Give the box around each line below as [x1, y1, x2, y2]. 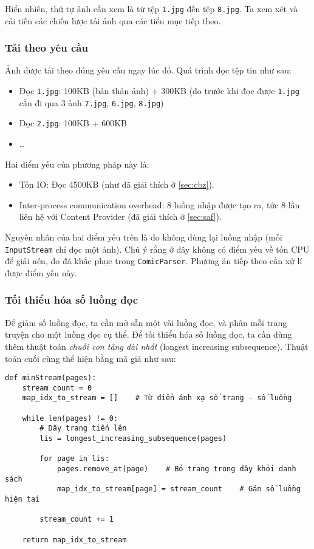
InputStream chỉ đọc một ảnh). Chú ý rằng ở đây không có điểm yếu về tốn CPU [5, 242, 310, 255]
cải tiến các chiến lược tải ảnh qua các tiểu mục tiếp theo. [5, 14, 221, 27]
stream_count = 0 [22, 383, 92, 392]
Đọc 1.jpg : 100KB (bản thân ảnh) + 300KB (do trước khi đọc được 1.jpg [19, 84, 299, 97]
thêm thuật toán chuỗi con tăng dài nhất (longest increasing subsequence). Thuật [5, 339, 309, 352]
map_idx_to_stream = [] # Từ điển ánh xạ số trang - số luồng [22, 394, 292, 403]
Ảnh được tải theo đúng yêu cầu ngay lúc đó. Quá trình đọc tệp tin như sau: [5, 64, 292, 77]
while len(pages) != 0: [22, 414, 118, 423]
